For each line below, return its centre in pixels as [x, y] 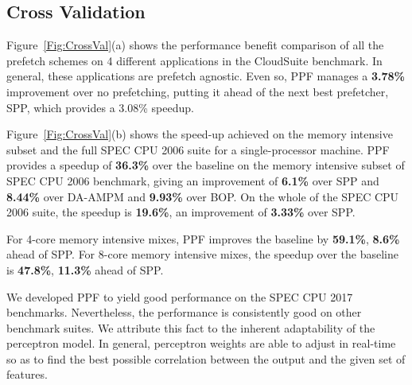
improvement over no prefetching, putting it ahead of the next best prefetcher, [198, 91]
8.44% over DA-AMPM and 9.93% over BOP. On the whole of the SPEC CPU [203, 196]
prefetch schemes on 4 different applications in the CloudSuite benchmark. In [194, 60]
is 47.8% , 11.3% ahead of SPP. [85, 269]
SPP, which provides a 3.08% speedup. [100, 107]
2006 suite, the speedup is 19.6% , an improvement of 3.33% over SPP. [181, 212]
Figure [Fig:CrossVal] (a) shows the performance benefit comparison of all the [195, 45]
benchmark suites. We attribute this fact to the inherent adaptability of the [191, 327]
